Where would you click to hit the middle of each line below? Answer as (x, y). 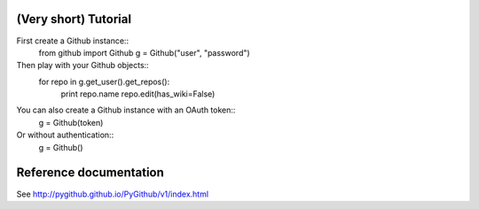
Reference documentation (90, 173)
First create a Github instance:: (72, 41)
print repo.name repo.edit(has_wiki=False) (138, 94)
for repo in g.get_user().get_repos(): (104, 81)
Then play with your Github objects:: (83, 66)
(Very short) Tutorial (74, 19)
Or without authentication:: (65, 135)
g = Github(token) (71, 122)
